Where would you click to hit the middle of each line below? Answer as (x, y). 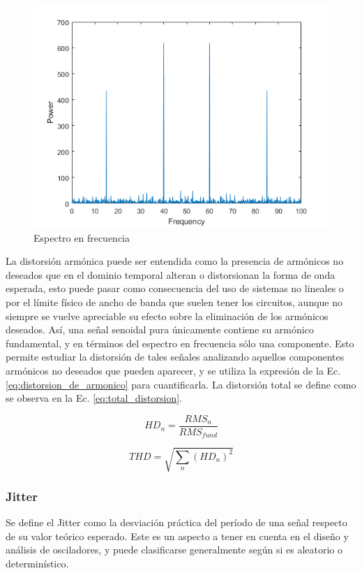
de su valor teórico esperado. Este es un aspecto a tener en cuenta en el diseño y (177, 536)
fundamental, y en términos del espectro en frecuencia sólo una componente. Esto (180, 343)
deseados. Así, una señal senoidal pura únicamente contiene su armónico (160, 329)
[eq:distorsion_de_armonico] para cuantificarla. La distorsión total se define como (181, 384)
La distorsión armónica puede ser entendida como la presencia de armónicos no (175, 261)
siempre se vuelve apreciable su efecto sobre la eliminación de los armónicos (167, 315)
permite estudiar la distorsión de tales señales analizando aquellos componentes (175, 357)
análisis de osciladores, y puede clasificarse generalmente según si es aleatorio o (174, 550)
